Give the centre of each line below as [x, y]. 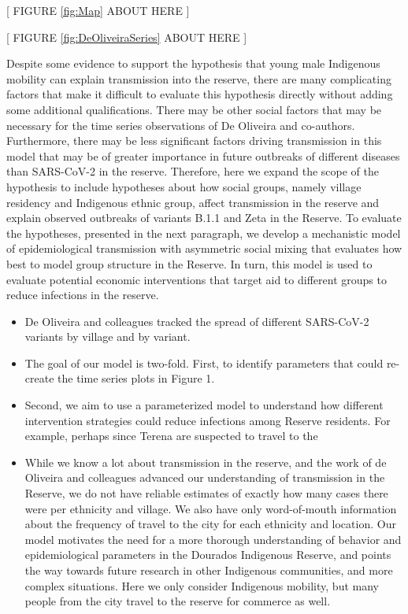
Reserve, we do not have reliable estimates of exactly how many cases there [206, 493]
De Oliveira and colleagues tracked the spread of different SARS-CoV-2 [197, 321]
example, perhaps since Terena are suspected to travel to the [171, 436]
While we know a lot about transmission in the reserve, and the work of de [206, 462]
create [39, 378]
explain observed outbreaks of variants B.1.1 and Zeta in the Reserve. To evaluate [204, 218]
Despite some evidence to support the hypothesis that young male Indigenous [193, 63]
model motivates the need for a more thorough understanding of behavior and [213, 539]
